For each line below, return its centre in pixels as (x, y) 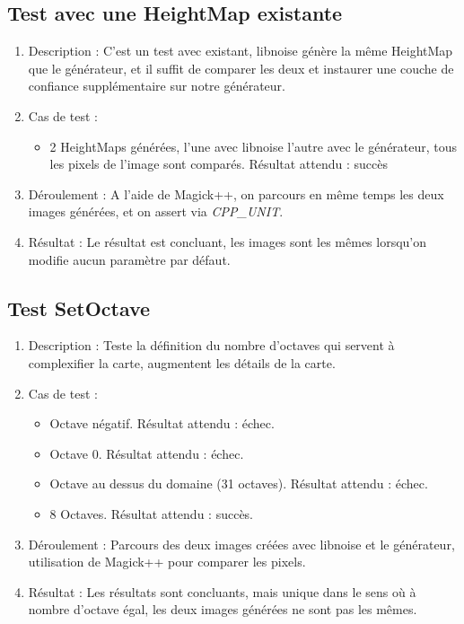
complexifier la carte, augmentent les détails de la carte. (182, 362)
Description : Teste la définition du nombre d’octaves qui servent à (211, 345)
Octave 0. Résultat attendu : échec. (147, 453)
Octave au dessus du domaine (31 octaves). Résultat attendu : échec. (239, 483)
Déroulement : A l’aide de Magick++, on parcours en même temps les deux (236, 193)
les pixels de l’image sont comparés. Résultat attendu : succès (219, 164)
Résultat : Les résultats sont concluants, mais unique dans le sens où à (222, 591)
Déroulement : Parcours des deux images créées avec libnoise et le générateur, (241, 544)
